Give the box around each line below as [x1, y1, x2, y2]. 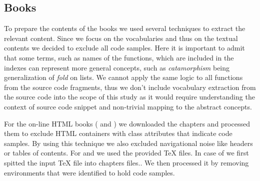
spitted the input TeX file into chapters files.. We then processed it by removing [4, 157, 249, 167]
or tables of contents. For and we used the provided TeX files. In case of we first [4, 147, 249, 158]
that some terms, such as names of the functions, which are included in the [4, 52, 234, 62]
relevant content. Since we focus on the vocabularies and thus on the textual [4, 32, 238, 43]
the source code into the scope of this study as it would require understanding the [4, 91, 255, 102]
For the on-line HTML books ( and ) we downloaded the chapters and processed [4, 118, 250, 128]
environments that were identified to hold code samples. [4, 167, 175, 177]
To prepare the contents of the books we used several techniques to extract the [4, 23, 245, 33]
